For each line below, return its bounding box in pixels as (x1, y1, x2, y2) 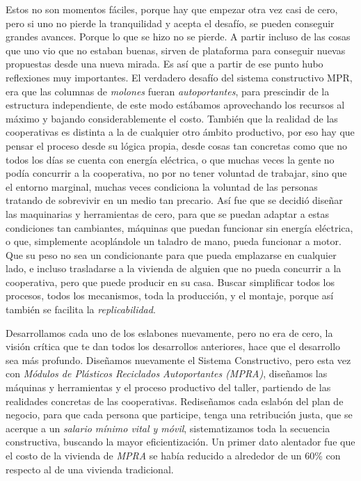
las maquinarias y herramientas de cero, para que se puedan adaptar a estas (6, 206, 330, 221)
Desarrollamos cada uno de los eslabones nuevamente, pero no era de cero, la (6, 325, 333, 340)
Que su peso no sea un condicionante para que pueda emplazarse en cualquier (6, 247, 337, 262)
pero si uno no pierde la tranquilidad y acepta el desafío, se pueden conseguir (6, 15, 335, 30)
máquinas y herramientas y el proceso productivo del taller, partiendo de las (6, 380, 331, 395)
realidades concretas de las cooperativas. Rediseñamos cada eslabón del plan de (6, 393, 344, 408)
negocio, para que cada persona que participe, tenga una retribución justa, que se (6, 407, 353, 422)
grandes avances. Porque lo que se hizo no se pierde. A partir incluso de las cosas (6, 29, 351, 44)
